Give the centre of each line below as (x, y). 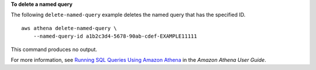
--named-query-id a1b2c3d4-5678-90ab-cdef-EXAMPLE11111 (115, 36)
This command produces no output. (54, 49)
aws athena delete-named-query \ (69, 28)
